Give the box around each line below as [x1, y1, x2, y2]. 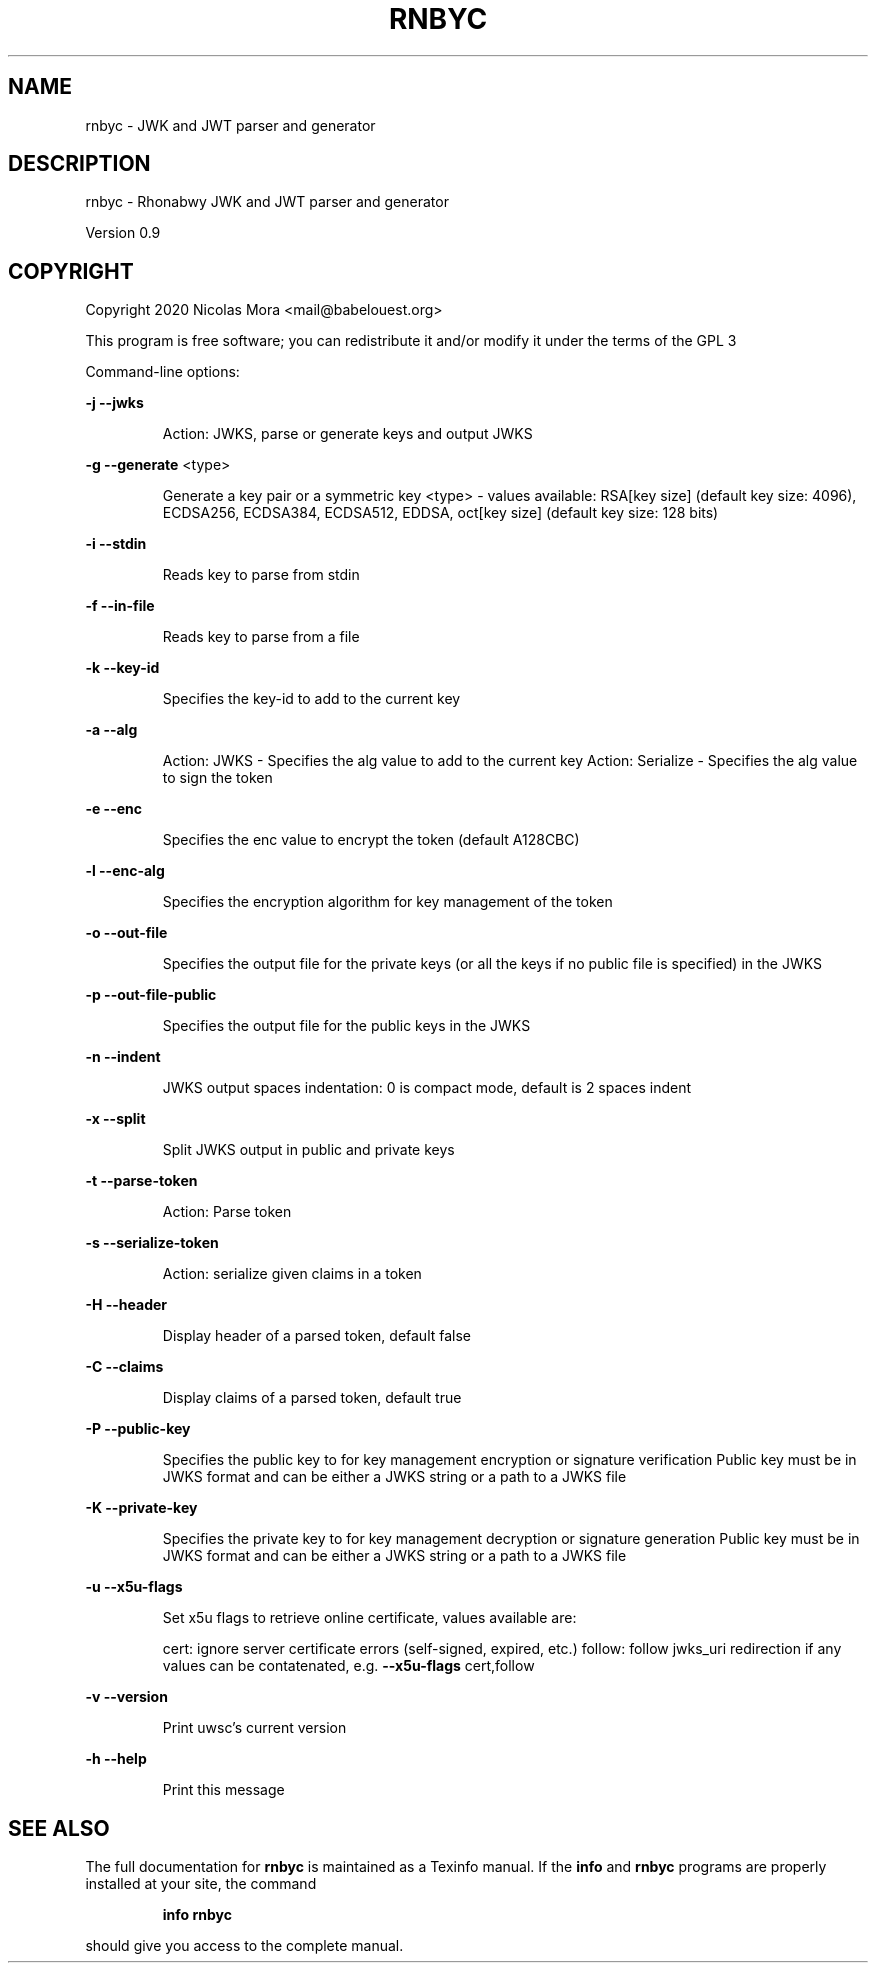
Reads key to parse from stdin [162, 566, 360, 584]
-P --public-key [85, 1420, 191, 1438]
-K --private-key [85, 1499, 198, 1517]
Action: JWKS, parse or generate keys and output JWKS [162, 425, 533, 443]
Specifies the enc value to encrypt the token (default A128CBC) [162, 831, 580, 849]
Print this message [162, 1781, 285, 1799]
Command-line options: [85, 363, 240, 381]
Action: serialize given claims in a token [162, 1265, 422, 1283]
